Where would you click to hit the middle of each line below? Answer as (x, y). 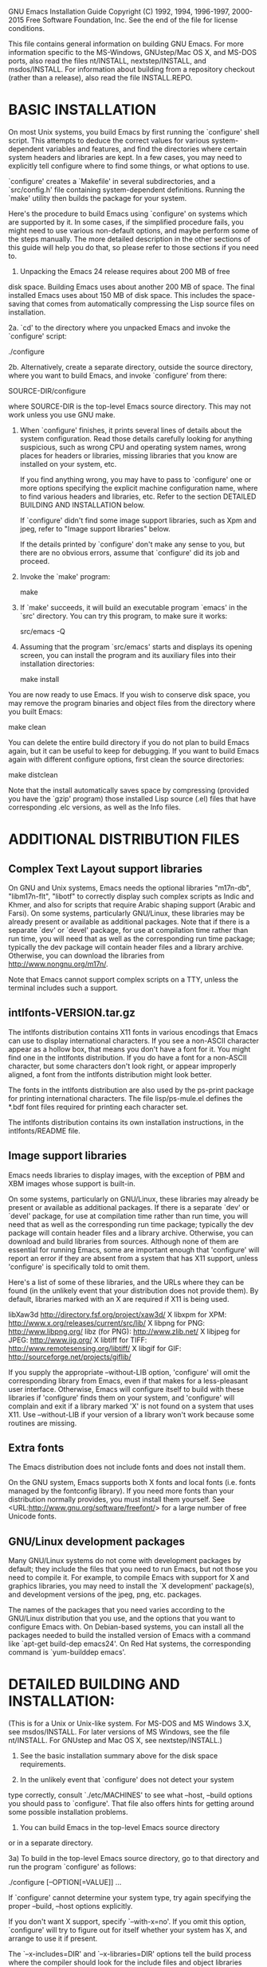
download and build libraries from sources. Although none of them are (124, 1241)
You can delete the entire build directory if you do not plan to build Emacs (129, 742)
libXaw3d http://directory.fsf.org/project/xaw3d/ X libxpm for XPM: (118, 1315)
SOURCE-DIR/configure (47, 390)
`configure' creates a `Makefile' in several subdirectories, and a (112, 181)
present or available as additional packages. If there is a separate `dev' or (129, 1207)
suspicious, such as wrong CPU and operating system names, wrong (133, 447)
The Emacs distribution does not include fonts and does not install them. (127, 1467)
